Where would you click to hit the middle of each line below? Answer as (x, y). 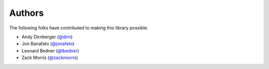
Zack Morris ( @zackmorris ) (50, 58)
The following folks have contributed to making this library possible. (79, 28)
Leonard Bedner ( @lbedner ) (50, 51)
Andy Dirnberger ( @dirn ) (47, 37)
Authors (27, 13)
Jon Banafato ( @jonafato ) (48, 44)
